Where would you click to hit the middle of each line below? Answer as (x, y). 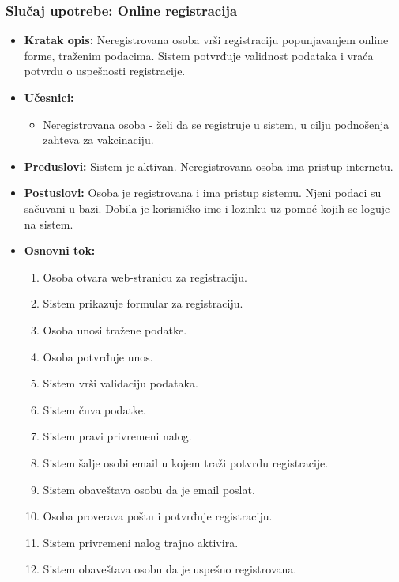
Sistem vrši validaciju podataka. (120, 383)
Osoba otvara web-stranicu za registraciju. (145, 276)
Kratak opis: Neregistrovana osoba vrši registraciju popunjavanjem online (206, 40)
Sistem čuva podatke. (94, 409)
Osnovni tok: (60, 250)
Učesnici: (49, 97)
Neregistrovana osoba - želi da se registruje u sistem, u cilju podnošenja (216, 124)
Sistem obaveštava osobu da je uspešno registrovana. (170, 569)
